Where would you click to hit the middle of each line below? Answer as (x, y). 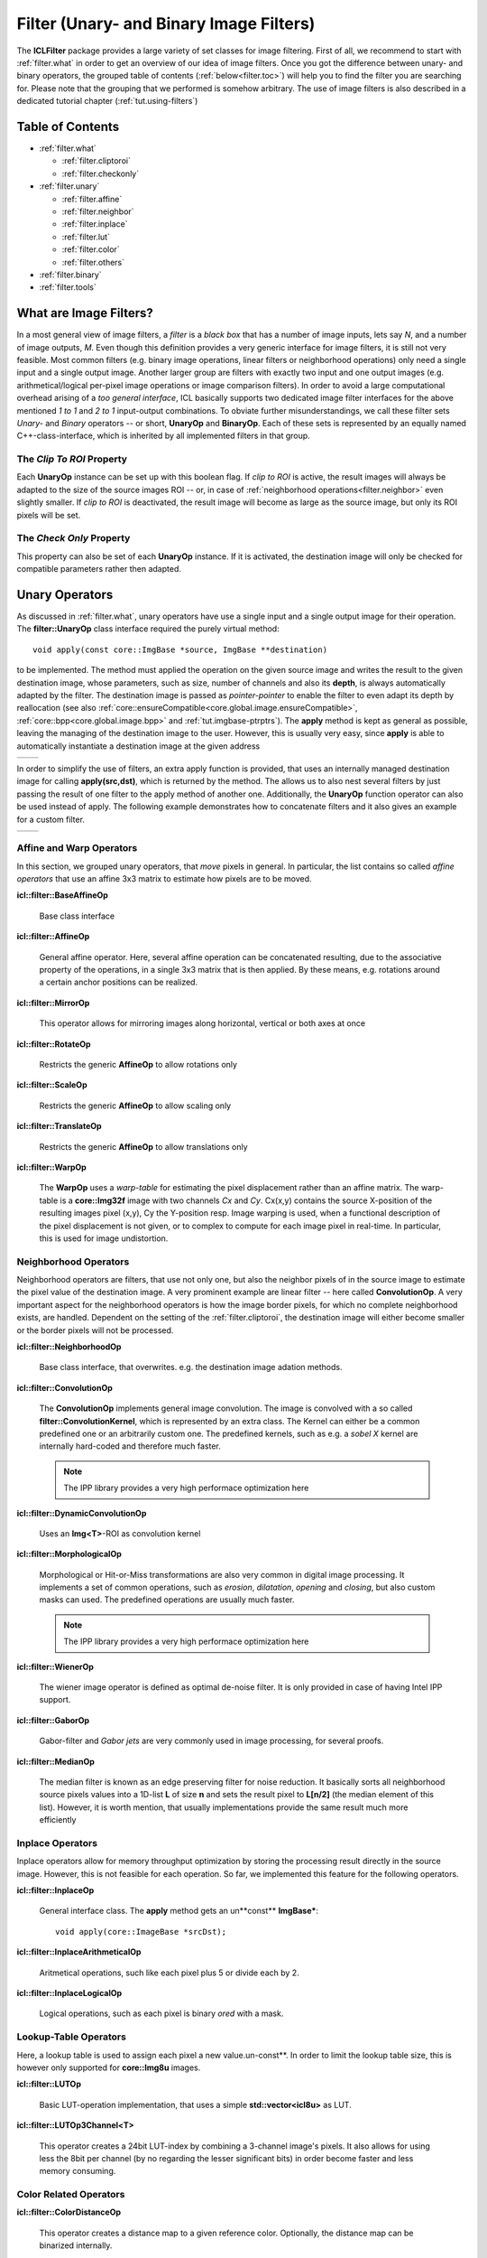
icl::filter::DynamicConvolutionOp (82, 1513)
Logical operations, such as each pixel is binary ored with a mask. (161, 2013)
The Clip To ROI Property (72, 459)
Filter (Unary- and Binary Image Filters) (166, 23)
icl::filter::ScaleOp (52, 1085)
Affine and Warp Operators (77, 848)
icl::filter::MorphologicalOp (69, 1554)
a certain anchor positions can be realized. (119, 982)
